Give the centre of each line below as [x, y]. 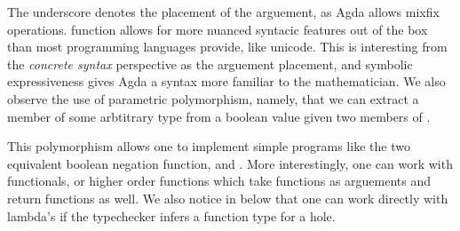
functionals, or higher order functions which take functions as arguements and [219, 181]
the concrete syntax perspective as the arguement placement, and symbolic [210, 64]
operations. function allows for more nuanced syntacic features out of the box [218, 29]
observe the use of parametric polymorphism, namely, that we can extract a [213, 98]
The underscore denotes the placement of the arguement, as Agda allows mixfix [223, 12]
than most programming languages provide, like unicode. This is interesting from [227, 47]
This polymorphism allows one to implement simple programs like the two [209, 146]
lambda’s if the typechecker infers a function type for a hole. [171, 215]
